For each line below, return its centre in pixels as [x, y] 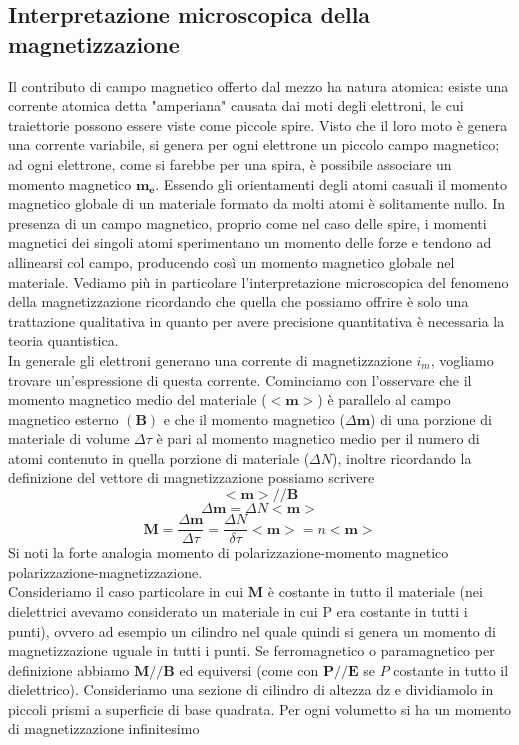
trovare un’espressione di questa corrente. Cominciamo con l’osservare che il [240, 379]
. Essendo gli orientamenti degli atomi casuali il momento [331, 183]
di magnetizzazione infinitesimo [104, 728]
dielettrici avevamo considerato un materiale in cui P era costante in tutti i [238, 610]
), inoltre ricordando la [402, 457]
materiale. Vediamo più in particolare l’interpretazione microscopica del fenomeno [258, 281]
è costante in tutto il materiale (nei [375, 591]
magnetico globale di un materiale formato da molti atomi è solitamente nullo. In [257, 203]
